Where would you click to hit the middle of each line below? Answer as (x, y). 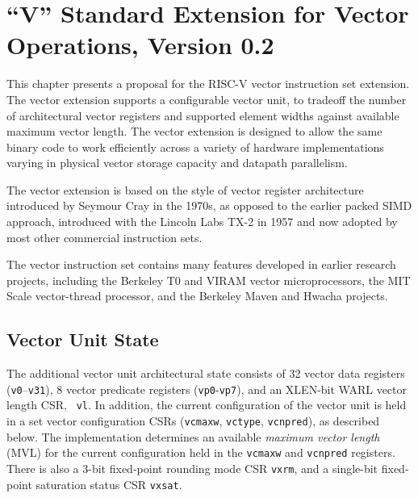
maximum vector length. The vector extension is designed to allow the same (194, 131)
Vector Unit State (83, 339)
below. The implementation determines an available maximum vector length (193, 436)
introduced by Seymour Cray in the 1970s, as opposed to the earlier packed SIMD (209, 205)
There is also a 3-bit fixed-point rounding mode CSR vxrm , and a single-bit (192, 469)
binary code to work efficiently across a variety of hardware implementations (195, 146)
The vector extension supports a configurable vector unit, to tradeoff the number (207, 99)
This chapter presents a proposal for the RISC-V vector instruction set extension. (208, 84)
